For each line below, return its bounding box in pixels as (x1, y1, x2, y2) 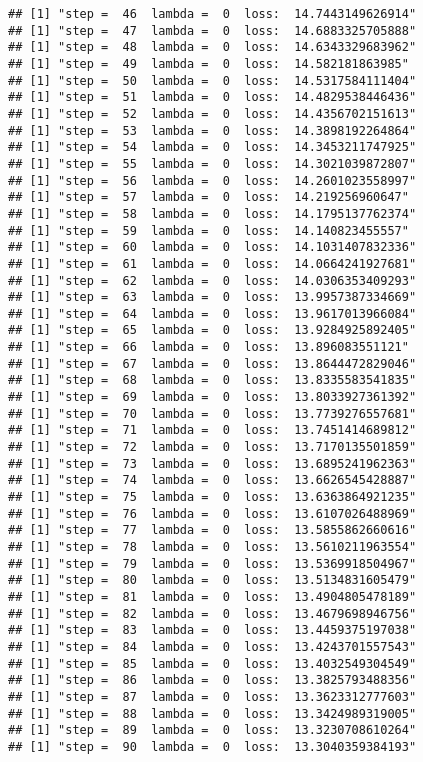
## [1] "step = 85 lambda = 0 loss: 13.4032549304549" (8, 656, 417, 671)
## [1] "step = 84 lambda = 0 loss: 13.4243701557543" (8, 639, 417, 654)
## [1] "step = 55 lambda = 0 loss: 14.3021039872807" (8, 156, 417, 171)
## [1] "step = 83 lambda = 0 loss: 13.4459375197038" (8, 623, 417, 638)
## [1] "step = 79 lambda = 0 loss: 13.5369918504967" (8, 556, 417, 571)
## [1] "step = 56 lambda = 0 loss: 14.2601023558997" (8, 173, 417, 188)
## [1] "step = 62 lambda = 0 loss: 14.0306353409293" (8, 273, 417, 288)
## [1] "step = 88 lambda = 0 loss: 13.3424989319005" (8, 706, 417, 721)
